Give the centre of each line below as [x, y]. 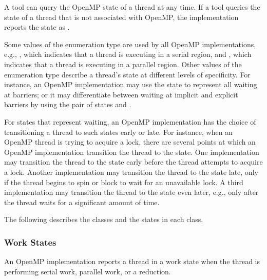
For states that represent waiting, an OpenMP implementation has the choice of [130, 121]
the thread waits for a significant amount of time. [82, 202]
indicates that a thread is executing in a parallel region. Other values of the [123, 64]
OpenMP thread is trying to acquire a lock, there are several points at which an [130, 142]
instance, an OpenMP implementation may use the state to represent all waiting [131, 84]
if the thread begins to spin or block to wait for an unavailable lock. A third [124, 182]
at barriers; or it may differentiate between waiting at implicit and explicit [121, 94]
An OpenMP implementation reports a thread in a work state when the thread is [132, 261]
